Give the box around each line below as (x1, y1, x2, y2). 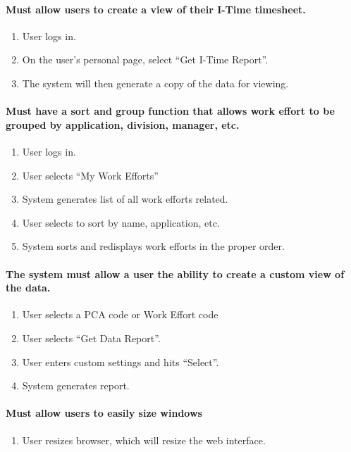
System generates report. (22, 378, 130, 393)
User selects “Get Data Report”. (22, 330, 161, 345)
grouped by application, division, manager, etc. (6, 117, 240, 132)
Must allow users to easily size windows (6, 406, 202, 420)
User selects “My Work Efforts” (22, 168, 159, 182)
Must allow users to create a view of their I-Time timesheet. (6, 1, 306, 16)
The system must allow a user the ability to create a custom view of (6, 266, 345, 281)
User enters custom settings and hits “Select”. (22, 354, 219, 369)
